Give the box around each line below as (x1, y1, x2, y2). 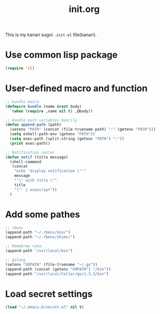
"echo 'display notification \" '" (14, 169, 86, 174)
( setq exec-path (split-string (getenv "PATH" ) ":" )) (10, 136, 124, 141)
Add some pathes (5, 209, 80, 220)
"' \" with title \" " (14, 178, 57, 183)
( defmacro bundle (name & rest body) (5, 104, 82, 109)
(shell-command (10, 159, 42, 164)
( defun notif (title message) (5, 154, 69, 160)
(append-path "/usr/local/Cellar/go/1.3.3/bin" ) (5, 271, 109, 276)
